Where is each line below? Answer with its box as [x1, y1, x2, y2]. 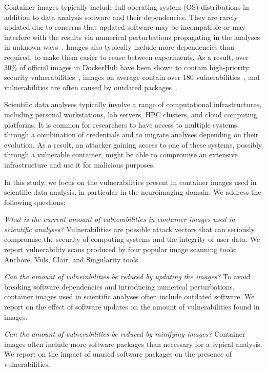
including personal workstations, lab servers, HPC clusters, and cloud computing [4, 109, 258, 119]
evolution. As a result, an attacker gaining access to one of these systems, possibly [4, 139, 262, 150]
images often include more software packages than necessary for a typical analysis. [4, 338, 262, 349]
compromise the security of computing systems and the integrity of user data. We [4, 234, 260, 244]
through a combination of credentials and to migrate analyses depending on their [4, 129, 259, 140]
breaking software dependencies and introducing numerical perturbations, [4, 281, 235, 292]
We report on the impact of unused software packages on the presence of [4, 348, 232, 359]
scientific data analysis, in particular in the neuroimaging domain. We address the [4, 187, 261, 197]
